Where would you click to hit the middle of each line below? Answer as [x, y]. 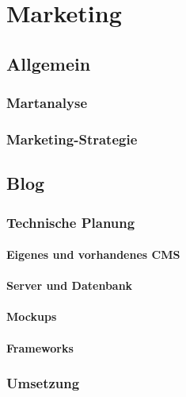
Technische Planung [71, 222]
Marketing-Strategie [72, 139]
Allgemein [49, 63]
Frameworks [40, 347]
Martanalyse [47, 103]
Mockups [32, 316]
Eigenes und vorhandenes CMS [93, 254]
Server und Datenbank [70, 285]
